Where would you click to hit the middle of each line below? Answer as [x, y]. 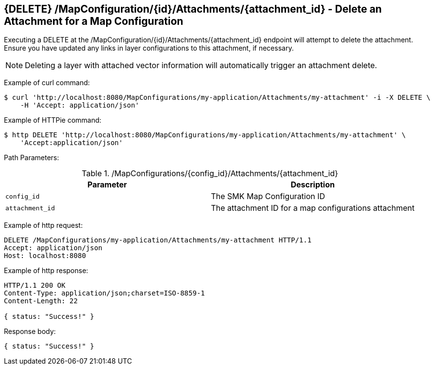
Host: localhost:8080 [45, 256]
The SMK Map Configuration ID [268, 196]
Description [313, 185]
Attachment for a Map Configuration [94, 21]
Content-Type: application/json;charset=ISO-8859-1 [105, 293]
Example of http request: [43, 225]
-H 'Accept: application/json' [80, 105]
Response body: [30, 332]
